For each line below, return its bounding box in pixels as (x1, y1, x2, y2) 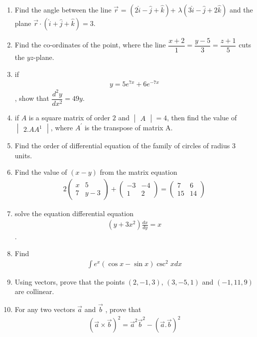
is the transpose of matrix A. (84, 122, 173, 132)
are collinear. (14, 286, 54, 297)
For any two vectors (14, 304, 75, 315)
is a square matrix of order (28, 112, 111, 122)
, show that (14, 93, 49, 103)
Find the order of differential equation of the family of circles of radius (14, 140, 230, 150)
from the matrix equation (100, 167, 177, 177)
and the (230, 4, 253, 14)
